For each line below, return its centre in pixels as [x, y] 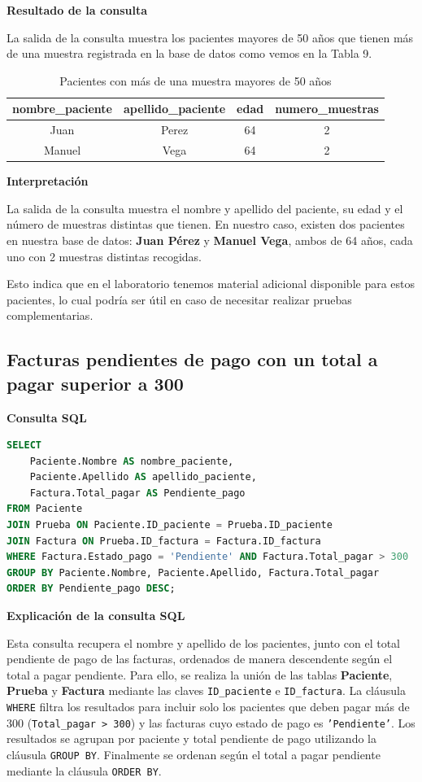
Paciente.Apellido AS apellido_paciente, [143, 477]
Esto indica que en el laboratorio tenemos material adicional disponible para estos [211, 284]
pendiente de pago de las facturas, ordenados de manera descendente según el [200, 659]
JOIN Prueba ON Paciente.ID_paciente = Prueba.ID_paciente [170, 525]
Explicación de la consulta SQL [96, 616]
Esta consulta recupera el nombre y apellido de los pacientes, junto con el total [203, 642]
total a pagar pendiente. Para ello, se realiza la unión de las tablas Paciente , [200, 674]
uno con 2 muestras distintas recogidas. [104, 256]
